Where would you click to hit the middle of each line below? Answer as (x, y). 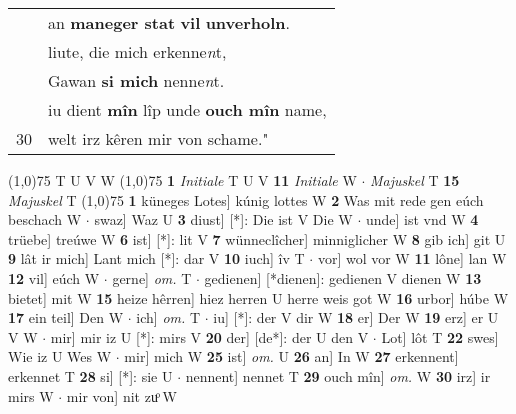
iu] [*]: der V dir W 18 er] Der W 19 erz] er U (356, 317)
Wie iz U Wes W (60, 356)
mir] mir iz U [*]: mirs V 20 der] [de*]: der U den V (209, 336)
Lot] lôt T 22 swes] (440, 336)
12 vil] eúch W (54, 277)
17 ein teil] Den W (66, 317)
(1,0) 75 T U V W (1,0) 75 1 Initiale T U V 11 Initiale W (182, 180)
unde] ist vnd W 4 (422, 219)
